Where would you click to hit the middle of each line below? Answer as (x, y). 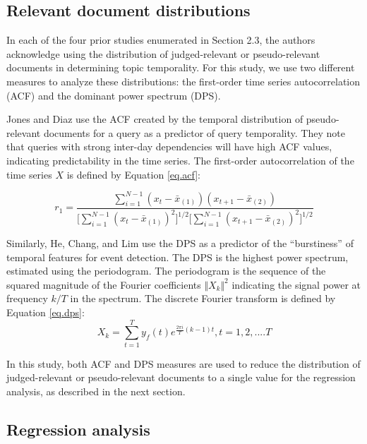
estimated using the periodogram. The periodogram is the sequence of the (166, 271)
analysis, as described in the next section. (96, 391)
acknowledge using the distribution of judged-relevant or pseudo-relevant (163, 53)
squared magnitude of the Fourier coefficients (104, 284)
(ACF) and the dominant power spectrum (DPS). (114, 95)
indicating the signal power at (296, 284)
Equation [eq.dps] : (46, 312)
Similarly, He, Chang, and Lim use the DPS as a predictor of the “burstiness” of (180, 243)
